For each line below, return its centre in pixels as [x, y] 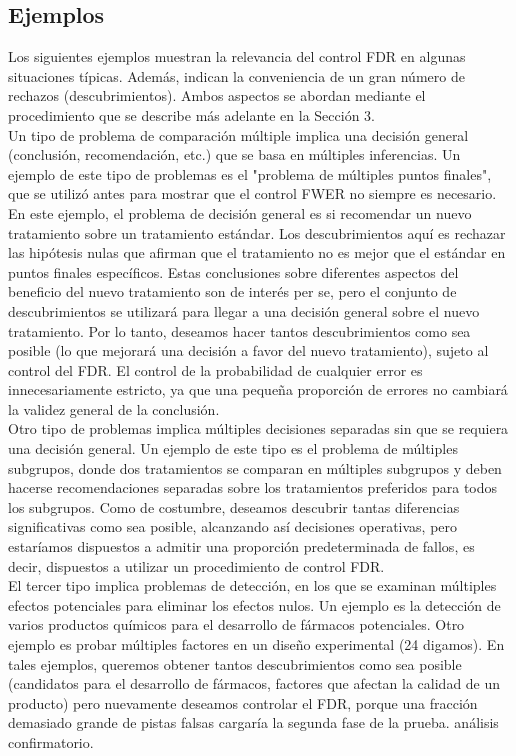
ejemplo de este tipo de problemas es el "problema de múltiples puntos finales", [250, 173]
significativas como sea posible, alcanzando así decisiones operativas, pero [233, 526]
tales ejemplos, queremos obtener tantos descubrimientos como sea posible [235, 663]
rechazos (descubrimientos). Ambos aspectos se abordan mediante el [217, 95]
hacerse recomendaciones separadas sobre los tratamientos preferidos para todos [253, 487]
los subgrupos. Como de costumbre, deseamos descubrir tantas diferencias [234, 506]
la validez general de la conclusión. [114, 408]
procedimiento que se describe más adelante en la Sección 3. [191, 114]
